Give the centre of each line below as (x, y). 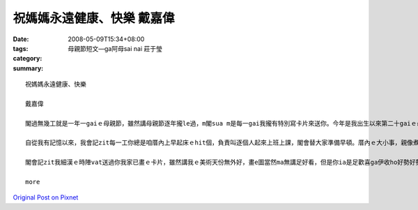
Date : (21, 39)
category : (28, 59)
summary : (28, 68)
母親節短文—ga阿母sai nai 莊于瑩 (115, 48)
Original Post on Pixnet (46, 197)
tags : (21, 48)
